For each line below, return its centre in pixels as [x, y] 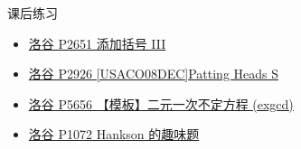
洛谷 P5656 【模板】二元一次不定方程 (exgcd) [161, 103]
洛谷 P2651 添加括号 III [97, 43]
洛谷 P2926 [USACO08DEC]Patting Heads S [154, 74]
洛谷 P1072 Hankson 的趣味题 [114, 134]
